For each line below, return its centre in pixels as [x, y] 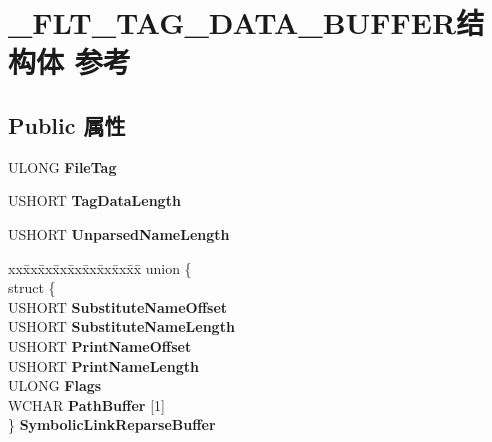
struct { [32, 287]
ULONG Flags [55, 385]
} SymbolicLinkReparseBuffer [112, 424]
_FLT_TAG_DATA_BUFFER [232, 22]
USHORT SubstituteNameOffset [118, 306]
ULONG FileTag [62, 166]
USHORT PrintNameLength [103, 365]
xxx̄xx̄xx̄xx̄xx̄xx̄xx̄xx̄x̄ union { [100, 267]
